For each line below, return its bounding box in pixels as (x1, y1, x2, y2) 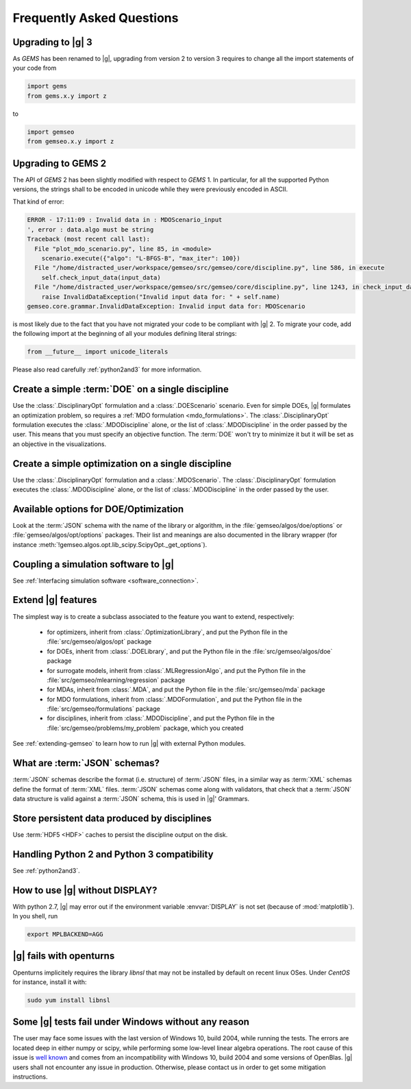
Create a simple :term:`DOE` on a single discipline (12, 384, 229, 395)
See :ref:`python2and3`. (12, 866, 80, 874)
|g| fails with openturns (12, 950, 115, 962)
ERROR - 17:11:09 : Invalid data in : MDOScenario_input (27, 216, 223, 224)
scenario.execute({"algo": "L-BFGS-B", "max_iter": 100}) (41, 254, 240, 262)
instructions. (12, 1073, 48, 1081)
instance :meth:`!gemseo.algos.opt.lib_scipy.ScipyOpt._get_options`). (12, 540, 208, 548)
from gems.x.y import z (27, 92, 108, 99)
